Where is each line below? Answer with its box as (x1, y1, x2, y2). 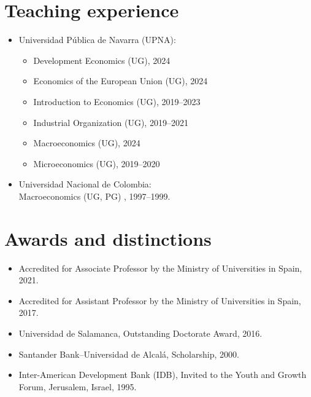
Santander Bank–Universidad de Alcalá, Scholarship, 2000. (18, 347, 239, 360)
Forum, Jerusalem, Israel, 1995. (18, 380, 137, 393)
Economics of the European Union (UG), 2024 (33, 74, 208, 87)
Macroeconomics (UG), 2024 (33, 136, 140, 149)
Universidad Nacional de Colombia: (18, 178, 152, 191)
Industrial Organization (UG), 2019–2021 (33, 116, 188, 128)
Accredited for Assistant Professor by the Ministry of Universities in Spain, (18, 294, 301, 307)
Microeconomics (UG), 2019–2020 (33, 157, 160, 170)
